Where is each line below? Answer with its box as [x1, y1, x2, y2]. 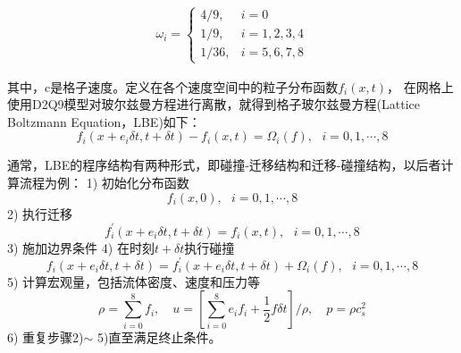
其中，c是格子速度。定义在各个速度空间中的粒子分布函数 [7, 77, 339, 96]
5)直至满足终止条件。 [97, 328, 222, 347]
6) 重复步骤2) [7, 328, 84, 347]
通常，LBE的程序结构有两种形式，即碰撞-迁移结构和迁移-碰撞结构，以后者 [7, 155, 441, 174]
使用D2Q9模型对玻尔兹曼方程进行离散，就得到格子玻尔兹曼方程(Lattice [7, 95, 420, 113]
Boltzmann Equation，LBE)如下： [7, 112, 201, 130]
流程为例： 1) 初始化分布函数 [19, 172, 189, 191]
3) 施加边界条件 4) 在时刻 [7, 238, 155, 256]
